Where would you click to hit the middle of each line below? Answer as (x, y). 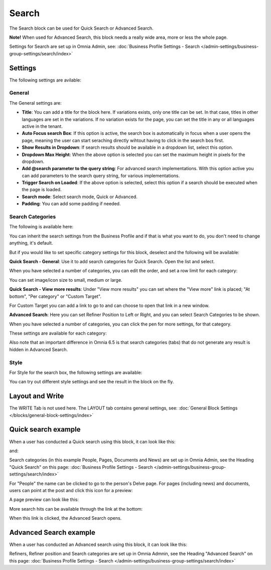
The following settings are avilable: (45, 80)
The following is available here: (41, 227)
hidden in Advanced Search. (39, 349)
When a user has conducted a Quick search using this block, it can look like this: (92, 441)
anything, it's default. (31, 243)
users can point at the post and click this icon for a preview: (71, 490)
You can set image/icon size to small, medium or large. (66, 280)
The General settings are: (36, 103)
